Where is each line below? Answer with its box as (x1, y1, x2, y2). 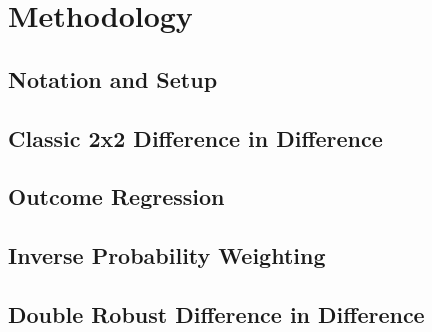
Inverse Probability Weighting (8, 240, 326, 271)
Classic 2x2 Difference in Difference (8, 122, 383, 153)
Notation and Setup (8, 63, 218, 94)
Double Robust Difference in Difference (8, 298, 425, 329)
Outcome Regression (8, 181, 225, 212)
